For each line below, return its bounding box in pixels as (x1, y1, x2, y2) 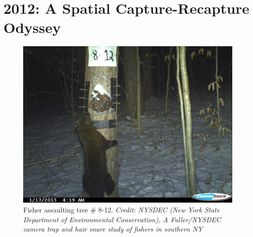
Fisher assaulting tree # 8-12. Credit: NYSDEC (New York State (23, 204, 220, 214)
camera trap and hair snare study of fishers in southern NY (23, 224, 203, 234)
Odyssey (3, 17, 61, 37)
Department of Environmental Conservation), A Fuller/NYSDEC (23, 214, 221, 224)
